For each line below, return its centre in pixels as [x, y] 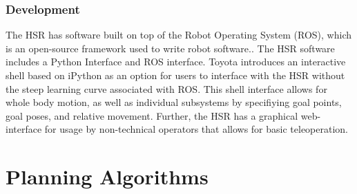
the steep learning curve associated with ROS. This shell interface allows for [166, 88]
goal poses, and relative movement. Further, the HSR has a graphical [152, 115]
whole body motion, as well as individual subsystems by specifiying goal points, [174, 102]
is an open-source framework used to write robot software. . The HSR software [170, 48]
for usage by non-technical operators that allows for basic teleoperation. [196, 129]
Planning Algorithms [107, 176]
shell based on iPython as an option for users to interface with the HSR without [175, 75]
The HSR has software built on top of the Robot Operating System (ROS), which [179, 35]
